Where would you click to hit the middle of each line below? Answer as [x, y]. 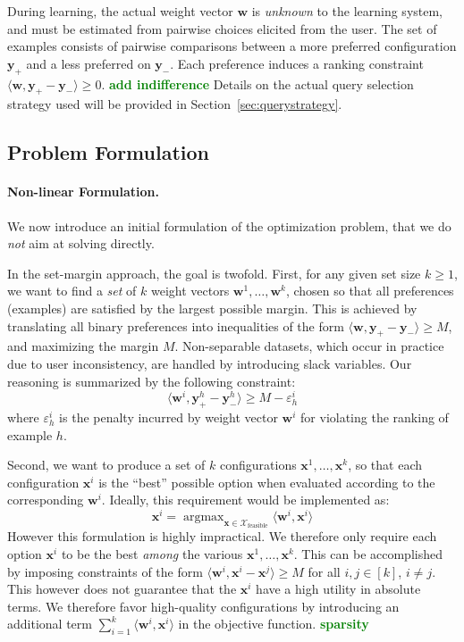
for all [324, 571]
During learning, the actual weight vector [120, 11]
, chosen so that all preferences [370, 291]
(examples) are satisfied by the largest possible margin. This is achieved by [212, 308]
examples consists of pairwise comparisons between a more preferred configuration [232, 46]
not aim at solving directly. [81, 243]
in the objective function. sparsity [274, 624]
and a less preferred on [89, 63]
